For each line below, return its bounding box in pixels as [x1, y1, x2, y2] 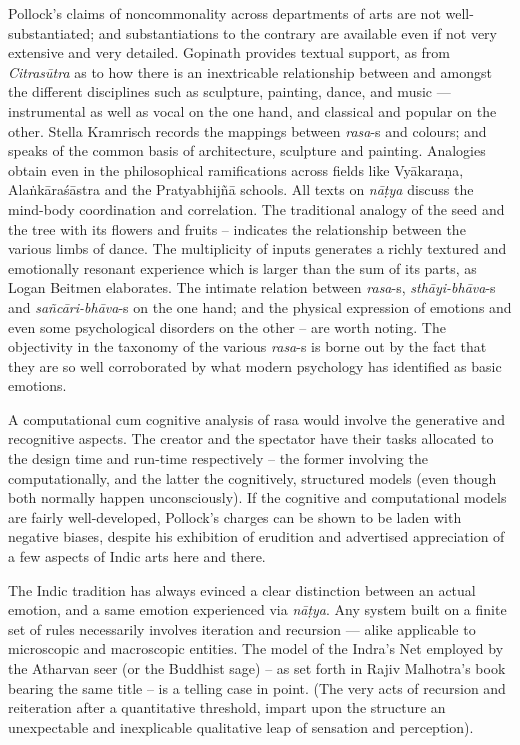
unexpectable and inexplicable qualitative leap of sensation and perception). [8, 716, 474, 737]
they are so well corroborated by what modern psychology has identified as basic [8, 355, 502, 376]
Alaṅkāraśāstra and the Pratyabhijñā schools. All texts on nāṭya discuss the [8, 179, 474, 200]
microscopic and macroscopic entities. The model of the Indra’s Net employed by [8, 638, 504, 659]
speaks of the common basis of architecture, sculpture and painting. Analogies [8, 140, 486, 161]
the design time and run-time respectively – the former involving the [8, 448, 428, 469]
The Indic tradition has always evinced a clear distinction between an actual [8, 579, 476, 600]
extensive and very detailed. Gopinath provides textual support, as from [8, 42, 450, 63]
